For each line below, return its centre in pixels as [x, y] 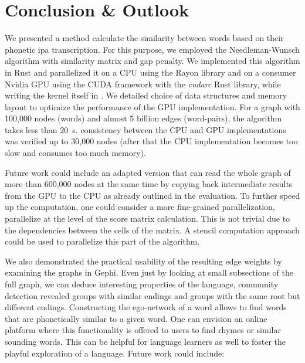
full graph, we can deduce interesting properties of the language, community [142, 284]
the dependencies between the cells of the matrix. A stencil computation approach [152, 230]
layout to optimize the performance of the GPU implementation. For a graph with [152, 106]
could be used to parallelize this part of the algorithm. [102, 241]
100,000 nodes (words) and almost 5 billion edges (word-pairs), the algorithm [143, 118]
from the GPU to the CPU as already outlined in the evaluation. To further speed [152, 195]
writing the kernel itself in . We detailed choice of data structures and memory [146, 95]
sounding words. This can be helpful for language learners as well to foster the [145, 341]
